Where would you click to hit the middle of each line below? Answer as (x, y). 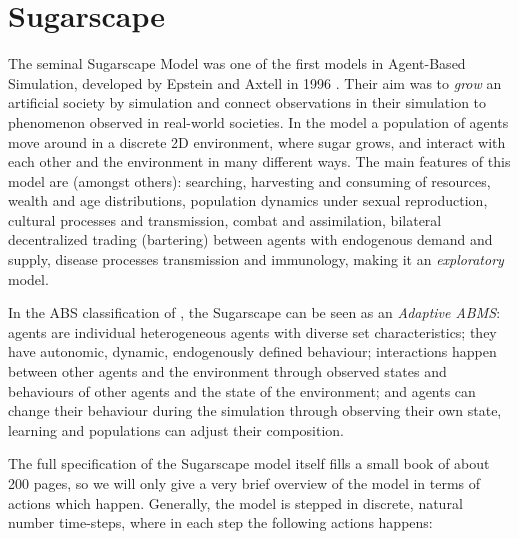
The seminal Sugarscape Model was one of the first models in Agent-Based (237, 63)
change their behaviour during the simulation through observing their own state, (255, 410)
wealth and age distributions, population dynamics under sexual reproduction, (248, 200)
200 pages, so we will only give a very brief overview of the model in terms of (244, 483)
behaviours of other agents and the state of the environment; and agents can (242, 390)
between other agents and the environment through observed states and (227, 371)
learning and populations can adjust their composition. (176, 429)
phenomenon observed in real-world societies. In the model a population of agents (258, 121)
